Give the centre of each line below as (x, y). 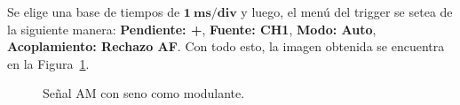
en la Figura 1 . (48, 63)
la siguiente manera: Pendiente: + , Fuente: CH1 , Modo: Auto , (192, 29)
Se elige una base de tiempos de (94, 11)
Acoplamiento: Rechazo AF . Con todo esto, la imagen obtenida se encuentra (226, 46)
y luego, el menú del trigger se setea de (347, 11)
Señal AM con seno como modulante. (144, 93)
